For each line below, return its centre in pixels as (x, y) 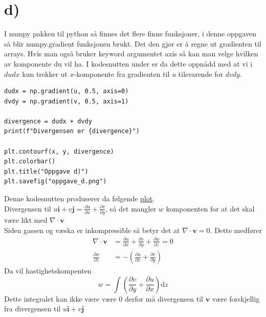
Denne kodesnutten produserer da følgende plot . (80, 198)
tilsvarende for (201, 73)
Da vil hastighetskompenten (48, 271)
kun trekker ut (45, 73)
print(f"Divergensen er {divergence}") (72, 131)
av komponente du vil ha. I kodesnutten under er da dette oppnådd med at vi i (128, 63)
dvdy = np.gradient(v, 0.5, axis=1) (66, 101)
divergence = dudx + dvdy (48, 121)
